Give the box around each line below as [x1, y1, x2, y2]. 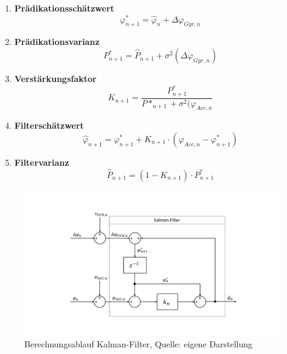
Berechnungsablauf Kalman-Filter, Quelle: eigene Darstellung [24, 337, 252, 350]
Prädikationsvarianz [14, 35, 100, 48]
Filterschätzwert [14, 119, 84, 132]
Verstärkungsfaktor [14, 72, 97, 85]
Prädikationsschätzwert [14, 2, 114, 14]
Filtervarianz [14, 156, 69, 169]
